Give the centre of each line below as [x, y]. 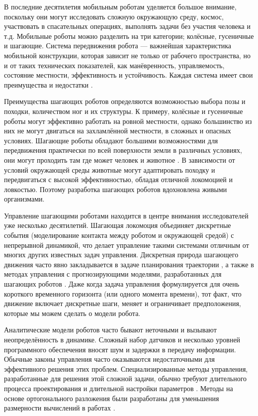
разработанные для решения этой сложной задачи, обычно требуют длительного [126, 378]
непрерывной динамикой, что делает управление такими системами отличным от [127, 245]
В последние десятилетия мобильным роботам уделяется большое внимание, [120, 6]
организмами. [24, 199]
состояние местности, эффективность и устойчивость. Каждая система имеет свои [129, 75]
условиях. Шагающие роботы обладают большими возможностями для [111, 140]
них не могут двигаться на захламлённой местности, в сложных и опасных [118, 131]
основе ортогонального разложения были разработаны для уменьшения [112, 398]
